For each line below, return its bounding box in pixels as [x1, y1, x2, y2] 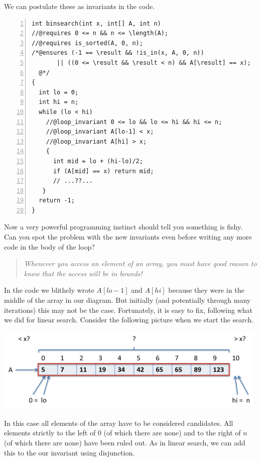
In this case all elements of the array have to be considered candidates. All [4, 417, 233, 428]
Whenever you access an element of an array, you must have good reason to [24, 258, 257, 269]
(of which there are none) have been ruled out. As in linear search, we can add [4, 437, 245, 448]
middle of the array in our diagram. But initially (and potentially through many [4, 295, 251, 305]
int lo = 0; [39, 88, 79, 96]
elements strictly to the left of [4, 427, 96, 438]
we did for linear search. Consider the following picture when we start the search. [4, 314, 254, 325]
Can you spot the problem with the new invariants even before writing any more [4, 232, 252, 242]
